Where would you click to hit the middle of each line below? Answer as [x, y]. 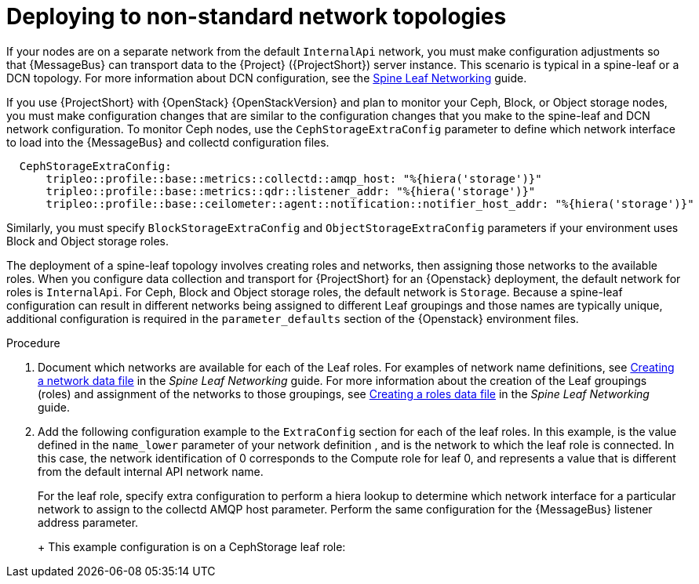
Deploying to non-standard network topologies [257, 16]
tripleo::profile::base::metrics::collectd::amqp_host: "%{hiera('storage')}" [294, 178]
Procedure [33, 343]
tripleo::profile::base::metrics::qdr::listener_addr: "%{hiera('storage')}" [291, 191]
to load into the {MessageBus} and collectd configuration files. [168, 142]
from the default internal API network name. [151, 471]
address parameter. [88, 522]
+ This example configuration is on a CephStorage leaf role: [192, 546]
